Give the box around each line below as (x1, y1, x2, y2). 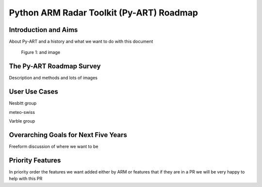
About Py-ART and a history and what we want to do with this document (9, 39, 153, 45)
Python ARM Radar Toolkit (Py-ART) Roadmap (9, 7, 198, 18)
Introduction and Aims (9, 26, 78, 34)
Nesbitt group (9, 100, 37, 106)
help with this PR (9, 176, 43, 182)
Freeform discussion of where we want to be (9, 143, 98, 149)
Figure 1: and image (21, 49, 61, 55)
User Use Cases (9, 88, 58, 96)
